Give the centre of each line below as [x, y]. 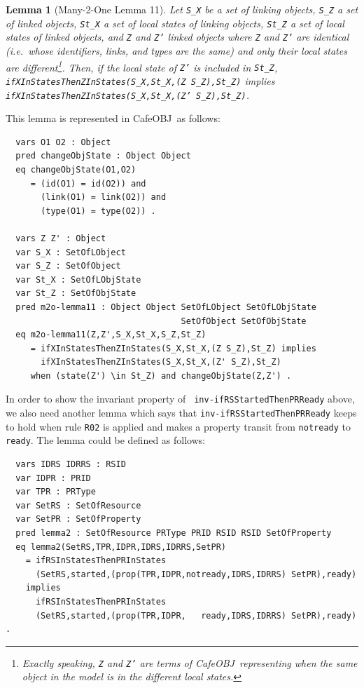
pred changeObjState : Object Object [103, 156]
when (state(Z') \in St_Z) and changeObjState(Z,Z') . [161, 376]
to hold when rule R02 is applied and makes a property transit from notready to [178, 426]
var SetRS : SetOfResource [78, 505]
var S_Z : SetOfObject [68, 266]
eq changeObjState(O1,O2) [76, 169]
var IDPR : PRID [53, 478]
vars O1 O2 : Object [63, 142]
